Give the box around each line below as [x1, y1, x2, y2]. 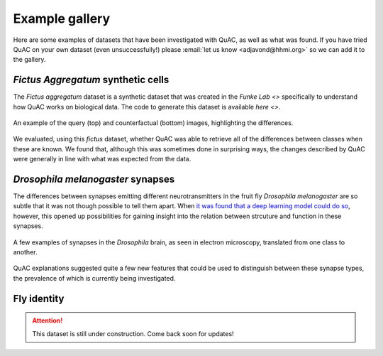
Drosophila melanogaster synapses [13, 173, 175, 185]
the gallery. [13, 55, 46, 64]
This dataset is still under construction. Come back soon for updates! [32, 329, 234, 338]
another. [13, 248, 38, 257]
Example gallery [13, 11, 111, 26]
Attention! [32, 316, 63, 325]
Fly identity [13, 292, 65, 305]
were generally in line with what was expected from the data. [13, 155, 191, 163]
